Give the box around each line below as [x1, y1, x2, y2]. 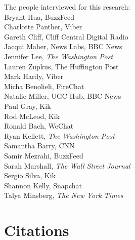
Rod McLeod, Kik [4, 110, 60, 121]
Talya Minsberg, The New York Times [4, 190, 123, 201]
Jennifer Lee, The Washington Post [4, 51, 113, 61]
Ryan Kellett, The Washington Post [4, 130, 115, 141]
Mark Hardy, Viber [4, 71, 64, 82]
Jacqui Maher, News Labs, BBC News [4, 41, 122, 52]
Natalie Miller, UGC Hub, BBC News [4, 91, 121, 101]
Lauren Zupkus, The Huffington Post [4, 61, 119, 71]
